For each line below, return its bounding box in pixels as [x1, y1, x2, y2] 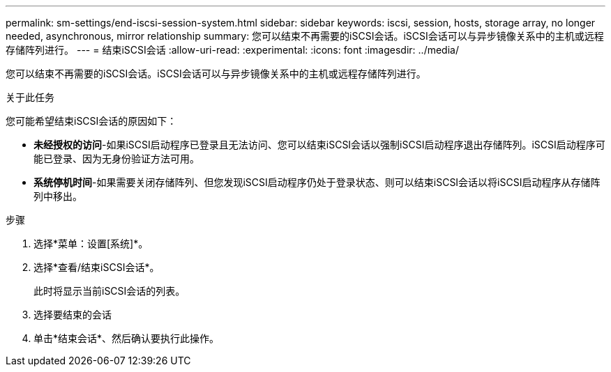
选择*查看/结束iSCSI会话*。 [33, 261, 160, 273]
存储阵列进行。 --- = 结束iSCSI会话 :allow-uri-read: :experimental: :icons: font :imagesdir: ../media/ [6, 44, 459, 56]
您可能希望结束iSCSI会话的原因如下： [6, 115, 177, 127]
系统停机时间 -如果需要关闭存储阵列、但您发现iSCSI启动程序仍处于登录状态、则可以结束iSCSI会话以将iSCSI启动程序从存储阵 [33, 176, 601, 188]
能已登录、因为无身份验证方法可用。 [33, 153, 199, 164]
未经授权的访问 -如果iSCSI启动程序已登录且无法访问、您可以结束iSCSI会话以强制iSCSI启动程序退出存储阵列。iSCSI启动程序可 [33, 139, 605, 150]
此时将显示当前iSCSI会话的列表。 [33, 285, 186, 297]
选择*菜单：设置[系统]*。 [33, 238, 149, 249]
